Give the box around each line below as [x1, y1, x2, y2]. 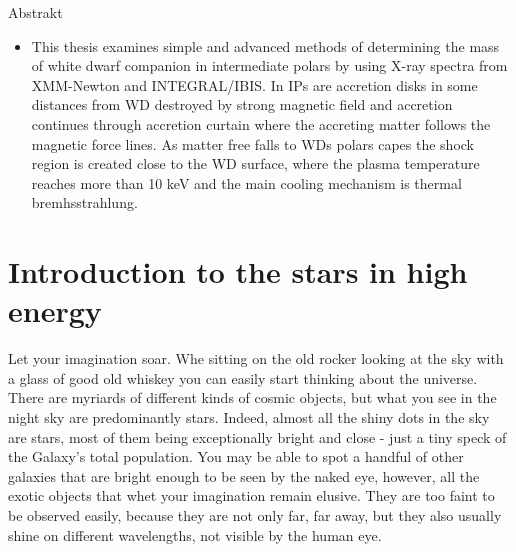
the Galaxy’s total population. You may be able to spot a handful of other [8, 446, 464, 467]
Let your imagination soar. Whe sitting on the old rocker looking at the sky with [8, 348, 504, 369]
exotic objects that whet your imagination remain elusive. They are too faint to [8, 485, 495, 506]
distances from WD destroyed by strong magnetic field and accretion [31, 94, 453, 115]
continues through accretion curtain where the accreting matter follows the [31, 113, 491, 134]
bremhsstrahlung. [31, 192, 138, 213]
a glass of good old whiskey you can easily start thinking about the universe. [8, 367, 478, 388]
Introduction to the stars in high [8, 251, 468, 292]
